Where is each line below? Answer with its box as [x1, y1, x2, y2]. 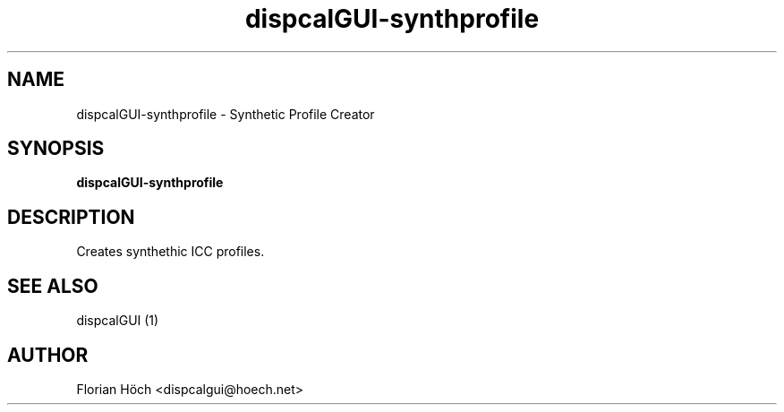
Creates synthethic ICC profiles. [76, 244, 265, 260]
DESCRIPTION [7, 205, 135, 228]
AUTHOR [7, 343, 89, 366]
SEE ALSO [7, 274, 98, 297]
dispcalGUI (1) [76, 313, 159, 329]
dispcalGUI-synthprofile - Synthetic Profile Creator [76, 106, 375, 122]
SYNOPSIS [7, 137, 105, 160]
